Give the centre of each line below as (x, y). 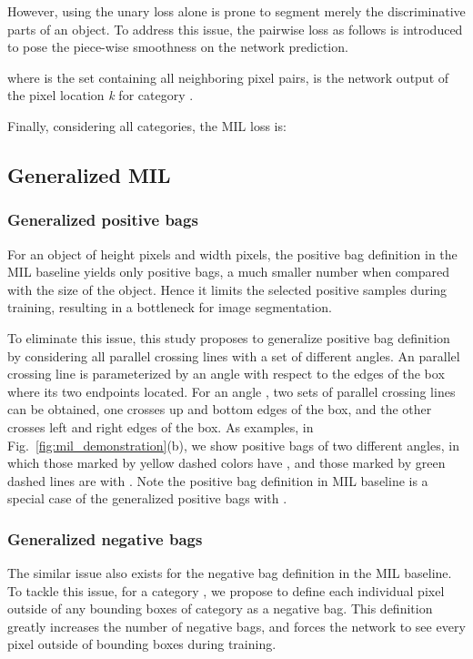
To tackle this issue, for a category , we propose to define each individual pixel (226, 590)
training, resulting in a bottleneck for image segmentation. (170, 307)
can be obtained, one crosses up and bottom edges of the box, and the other (220, 409)
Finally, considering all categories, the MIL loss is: (147, 125)
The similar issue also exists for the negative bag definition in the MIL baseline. (230, 573)
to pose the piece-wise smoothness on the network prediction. (178, 47)
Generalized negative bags (105, 538)
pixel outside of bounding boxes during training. (142, 644)
